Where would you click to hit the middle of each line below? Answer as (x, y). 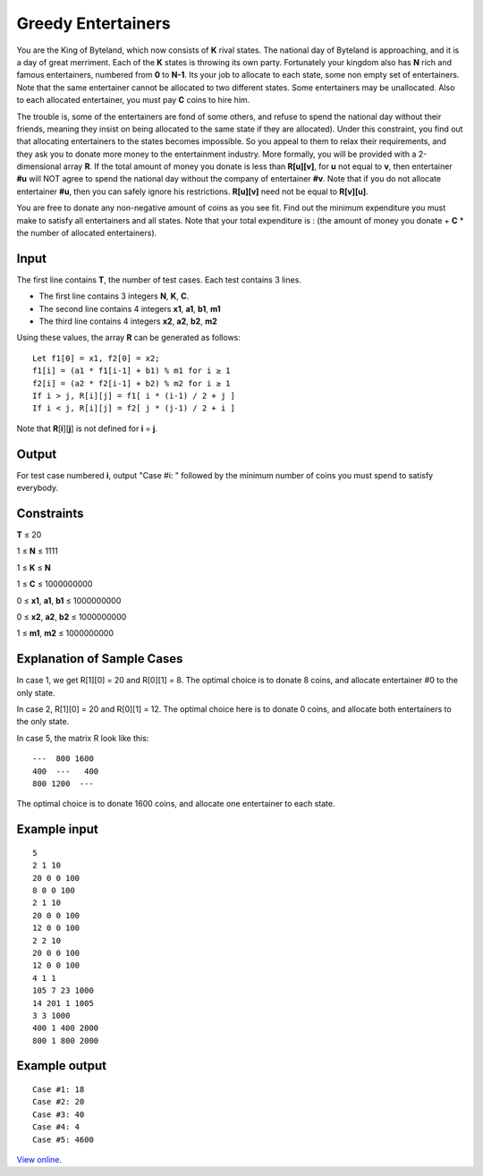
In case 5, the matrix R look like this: (83, 738)
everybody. (37, 488)
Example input (57, 829)
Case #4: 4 (56, 1127)
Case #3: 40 (59, 1114)
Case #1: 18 (59, 1090)
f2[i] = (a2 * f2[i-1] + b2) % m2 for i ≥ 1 (132, 383)
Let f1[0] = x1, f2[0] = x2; (96, 358)
